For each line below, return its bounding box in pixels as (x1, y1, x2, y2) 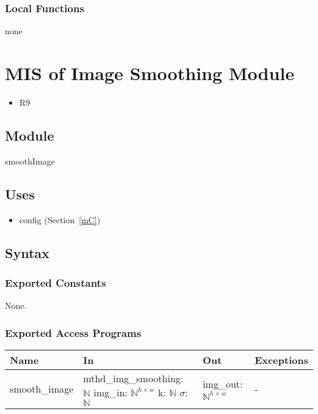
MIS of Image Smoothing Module (5, 61, 295, 85)
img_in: (93, 385, 128, 399)
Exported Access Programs (5, 325, 141, 340)
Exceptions (254, 352, 308, 367)
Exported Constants (5, 275, 106, 290)
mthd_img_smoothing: (83, 371, 183, 385)
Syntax (5, 243, 50, 262)
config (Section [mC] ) (19, 213, 101, 226)
